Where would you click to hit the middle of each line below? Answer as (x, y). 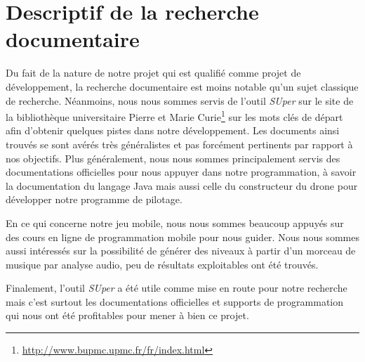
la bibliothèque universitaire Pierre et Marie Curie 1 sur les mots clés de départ (174, 116)
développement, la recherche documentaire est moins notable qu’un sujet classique (182, 86)
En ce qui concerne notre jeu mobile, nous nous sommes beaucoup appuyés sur (175, 222)
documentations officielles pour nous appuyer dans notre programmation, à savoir (181, 172)
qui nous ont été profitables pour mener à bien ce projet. (127, 315)
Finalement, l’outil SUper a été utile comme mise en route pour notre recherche (177, 288)
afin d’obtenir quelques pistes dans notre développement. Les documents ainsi (173, 130)
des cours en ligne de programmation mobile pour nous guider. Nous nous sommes (182, 237)
